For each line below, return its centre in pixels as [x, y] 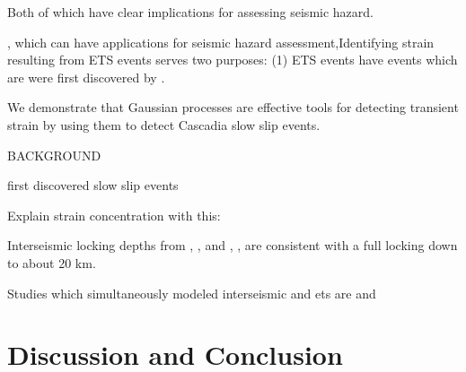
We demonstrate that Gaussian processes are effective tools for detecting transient [233, 107]
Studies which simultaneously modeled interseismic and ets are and [192, 293]
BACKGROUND [54, 155]
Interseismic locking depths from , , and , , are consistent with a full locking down [233, 245]
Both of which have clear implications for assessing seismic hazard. [190, 12]
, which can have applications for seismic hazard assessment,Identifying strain [221, 42]
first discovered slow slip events [93, 185]
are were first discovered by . [86, 77]
